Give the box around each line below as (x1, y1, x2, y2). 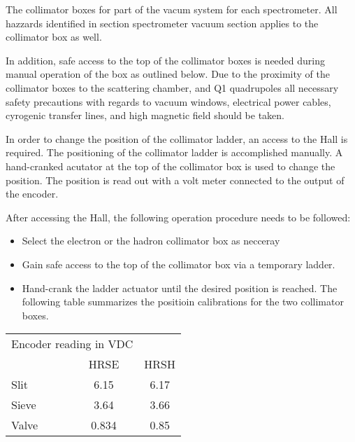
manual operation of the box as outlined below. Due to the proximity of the (6, 67, 330, 81)
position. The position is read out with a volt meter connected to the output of (6, 172, 345, 187)
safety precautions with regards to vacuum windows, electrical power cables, (6, 94, 331, 109)
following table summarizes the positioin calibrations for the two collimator (22, 294, 344, 309)
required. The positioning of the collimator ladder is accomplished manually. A (6, 145, 343, 160)
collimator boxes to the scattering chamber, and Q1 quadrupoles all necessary (6, 80, 339, 95)
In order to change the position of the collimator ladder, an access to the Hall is (6, 131, 348, 146)
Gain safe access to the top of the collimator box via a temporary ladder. (22, 256, 335, 271)
